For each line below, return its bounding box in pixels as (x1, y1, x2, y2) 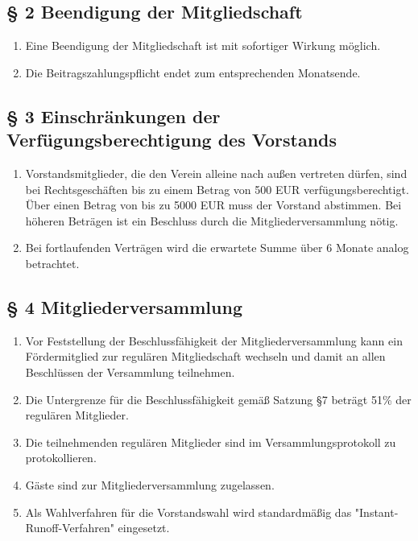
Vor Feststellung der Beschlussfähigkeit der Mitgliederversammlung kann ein (25, 332, 403, 349)
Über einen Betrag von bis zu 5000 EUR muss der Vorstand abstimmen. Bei (25, 196, 402, 213)
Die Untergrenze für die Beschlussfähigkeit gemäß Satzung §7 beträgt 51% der (25, 390, 412, 407)
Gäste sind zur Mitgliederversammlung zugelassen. (25, 476, 275, 493)
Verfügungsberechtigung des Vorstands (6, 127, 337, 152)
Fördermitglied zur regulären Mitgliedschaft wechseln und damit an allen (25, 348, 386, 365)
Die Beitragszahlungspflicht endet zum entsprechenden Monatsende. (25, 64, 361, 81)
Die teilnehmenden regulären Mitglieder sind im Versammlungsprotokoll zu (25, 433, 396, 450)
